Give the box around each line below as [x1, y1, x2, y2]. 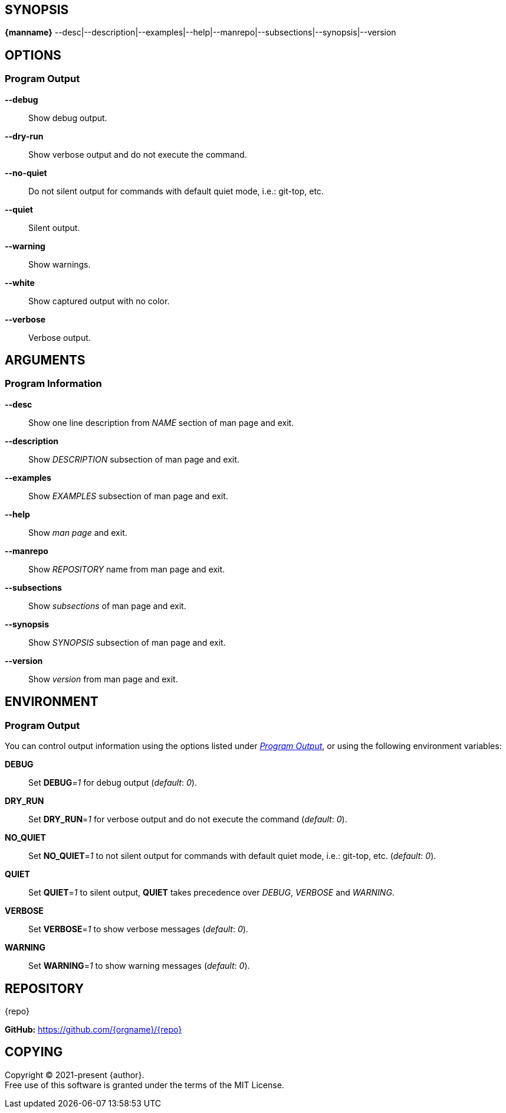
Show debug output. [28, 112, 107, 123]
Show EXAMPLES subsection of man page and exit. [28, 490, 228, 501]
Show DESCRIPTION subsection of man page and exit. [28, 454, 239, 464]
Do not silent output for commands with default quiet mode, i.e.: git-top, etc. [28, 185, 324, 196]
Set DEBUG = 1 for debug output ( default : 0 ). [28, 777, 197, 788]
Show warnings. [28, 259, 91, 269]
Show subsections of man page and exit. [28, 600, 186, 611]
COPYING [5, 1044, 63, 1060]
